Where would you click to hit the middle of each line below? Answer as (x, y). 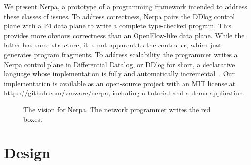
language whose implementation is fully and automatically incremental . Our (119, 74)
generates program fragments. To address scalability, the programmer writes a (121, 54)
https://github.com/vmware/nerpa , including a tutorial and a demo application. (125, 93)
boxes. (33, 119)
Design (27, 153)
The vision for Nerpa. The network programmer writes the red (117, 109)
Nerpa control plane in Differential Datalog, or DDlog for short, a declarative (120, 64)
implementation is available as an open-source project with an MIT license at (120, 83)
